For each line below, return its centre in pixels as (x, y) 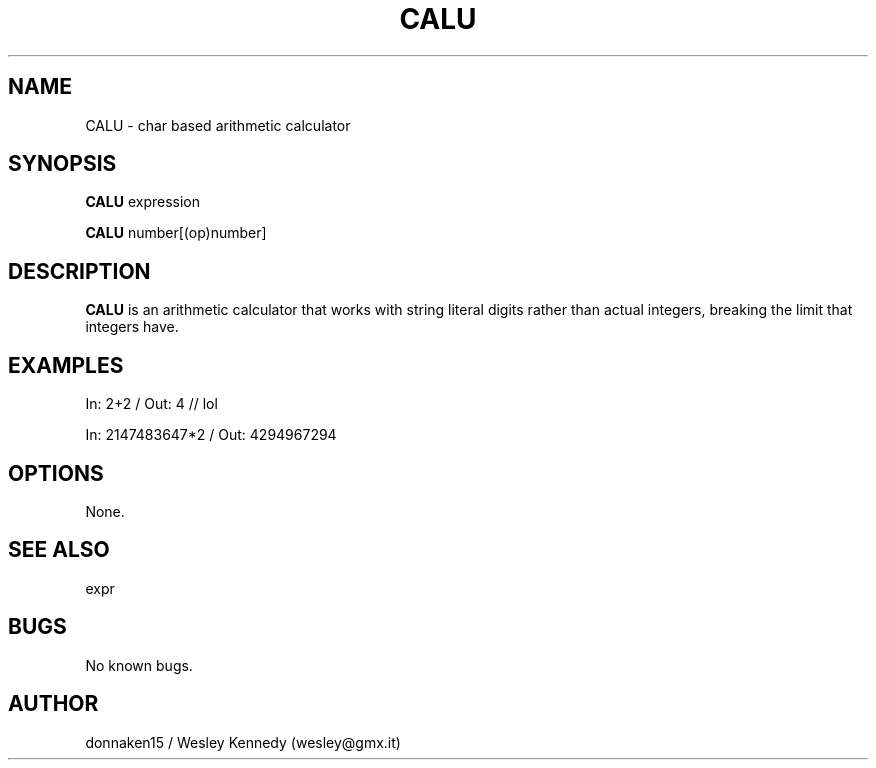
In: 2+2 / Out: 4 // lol (151, 404)
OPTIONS (56, 473)
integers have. (132, 327)
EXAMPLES (66, 365)
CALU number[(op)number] (176, 233)
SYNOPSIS (62, 164)
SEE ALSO (59, 550)
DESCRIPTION (79, 271)
